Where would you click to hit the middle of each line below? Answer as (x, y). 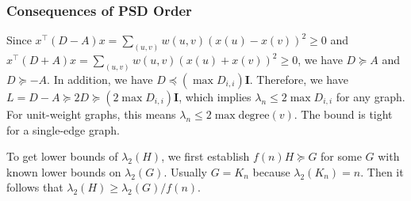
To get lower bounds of (62, 156)
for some (341, 156)
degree (254, 115)
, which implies (215, 96)
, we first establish (205, 156)
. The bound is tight (343, 114)
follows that (35, 187)
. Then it (382, 171)
